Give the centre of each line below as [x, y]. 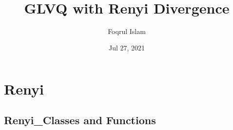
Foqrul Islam [127, 31]
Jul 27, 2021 [127, 47]
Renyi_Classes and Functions [80, 120]
